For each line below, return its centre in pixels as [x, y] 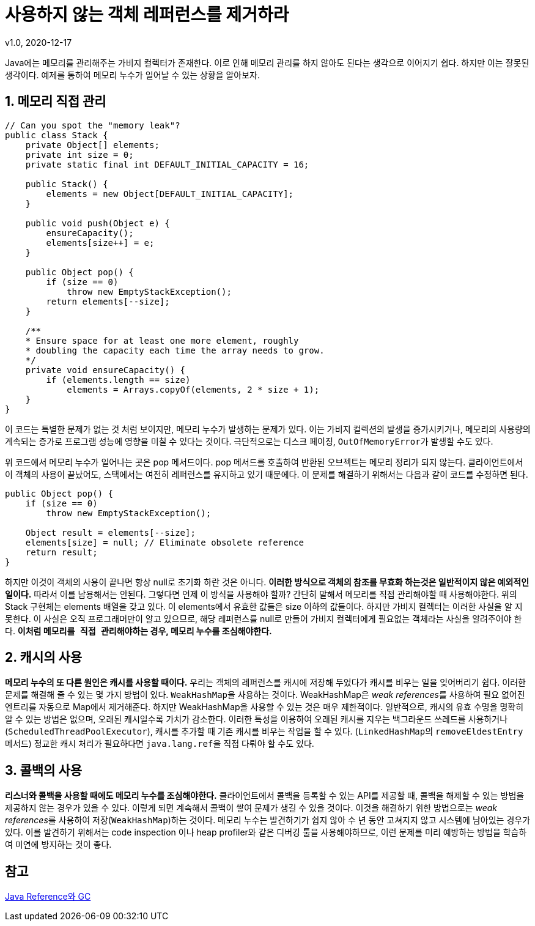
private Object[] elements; [92, 145]
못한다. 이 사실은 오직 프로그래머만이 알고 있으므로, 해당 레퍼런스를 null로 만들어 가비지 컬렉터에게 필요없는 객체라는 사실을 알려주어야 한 [264, 618]
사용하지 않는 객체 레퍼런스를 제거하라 [147, 15]
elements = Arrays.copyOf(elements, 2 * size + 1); [193, 389]
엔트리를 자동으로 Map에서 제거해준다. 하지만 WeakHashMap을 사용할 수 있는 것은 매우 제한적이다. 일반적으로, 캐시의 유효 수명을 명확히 [264, 707]
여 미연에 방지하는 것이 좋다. [58, 845]
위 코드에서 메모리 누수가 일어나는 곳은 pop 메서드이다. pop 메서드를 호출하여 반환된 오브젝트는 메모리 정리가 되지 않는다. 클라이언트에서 [264, 462]
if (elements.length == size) [118, 380]
